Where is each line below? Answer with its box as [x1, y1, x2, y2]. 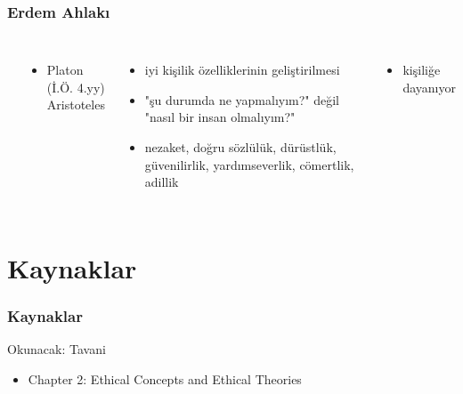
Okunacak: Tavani [7, 340, 106, 358]
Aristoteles [46, 95, 105, 114]
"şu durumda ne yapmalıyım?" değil [144, 90, 340, 109]
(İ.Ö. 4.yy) [46, 77, 105, 96]
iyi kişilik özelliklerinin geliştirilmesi [144, 60, 340, 79]
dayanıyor [402, 77, 456, 96]
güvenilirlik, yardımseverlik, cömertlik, [144, 155, 354, 173]
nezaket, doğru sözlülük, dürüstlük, [144, 138, 337, 156]
